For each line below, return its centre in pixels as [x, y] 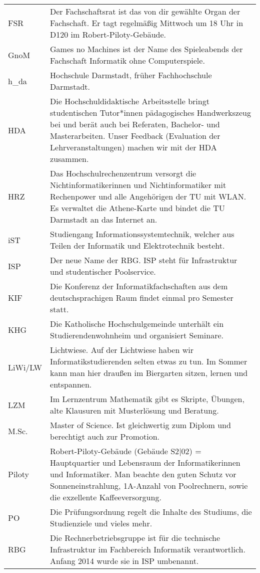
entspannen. [71, 384]
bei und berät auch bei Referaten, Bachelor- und [135, 124]
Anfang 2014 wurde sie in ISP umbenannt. [124, 561]
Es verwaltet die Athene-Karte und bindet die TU [137, 208]
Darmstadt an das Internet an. [104, 219]
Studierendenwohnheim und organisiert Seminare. [137, 335]
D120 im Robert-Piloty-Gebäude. [108, 34]
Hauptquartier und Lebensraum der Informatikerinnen [145, 462]
